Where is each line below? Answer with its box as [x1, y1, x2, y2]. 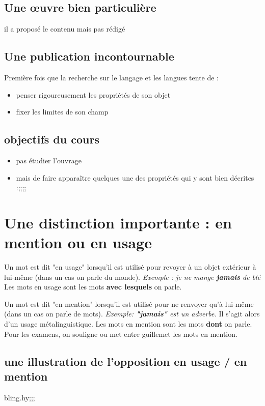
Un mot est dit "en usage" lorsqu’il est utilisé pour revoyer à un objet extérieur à [4, 262, 256, 272]
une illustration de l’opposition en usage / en [4, 353, 247, 369]
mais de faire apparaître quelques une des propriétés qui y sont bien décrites [16, 172, 254, 183]
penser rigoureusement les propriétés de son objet [16, 89, 171, 100]
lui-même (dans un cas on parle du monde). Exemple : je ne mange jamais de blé [4, 271, 261, 282]
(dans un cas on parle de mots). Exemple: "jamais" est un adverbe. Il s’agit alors [4, 308, 260, 319]
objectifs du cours [4, 131, 99, 147]
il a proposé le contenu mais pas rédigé [4, 23, 125, 34]
